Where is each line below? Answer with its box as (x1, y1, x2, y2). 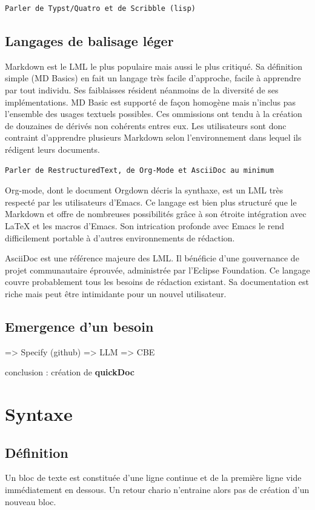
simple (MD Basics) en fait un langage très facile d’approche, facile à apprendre (5, 72, 301, 84)
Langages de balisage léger (5, 31, 174, 50)
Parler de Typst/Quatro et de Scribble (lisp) (5, 4, 196, 13)
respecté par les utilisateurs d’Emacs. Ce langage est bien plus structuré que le (5, 195, 297, 208)
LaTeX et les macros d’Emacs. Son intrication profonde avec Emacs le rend (5, 219, 285, 232)
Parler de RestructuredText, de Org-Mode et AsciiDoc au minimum (5, 166, 274, 175)
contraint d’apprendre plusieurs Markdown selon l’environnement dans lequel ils (5, 131, 302, 144)
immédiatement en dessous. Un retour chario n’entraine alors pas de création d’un (5, 483, 310, 496)
